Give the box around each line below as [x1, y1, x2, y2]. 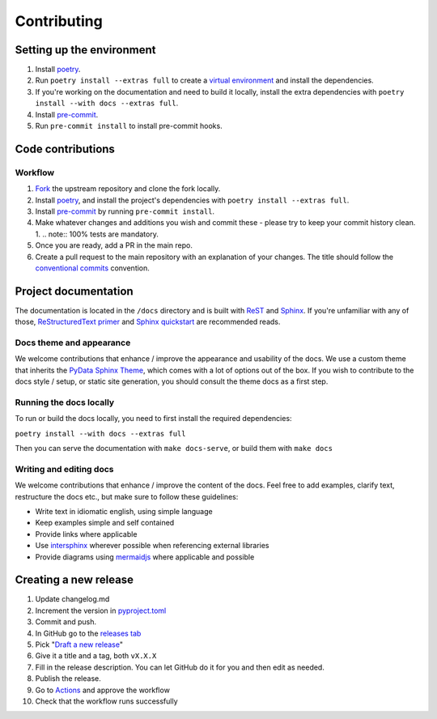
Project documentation [15, 284, 134, 298]
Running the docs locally [15, 397, 115, 408]
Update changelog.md [35, 594, 110, 604]
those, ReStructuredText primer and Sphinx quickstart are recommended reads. [15, 317, 281, 327]
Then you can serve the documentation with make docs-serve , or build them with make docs [15, 444, 333, 453]
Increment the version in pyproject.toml [35, 606, 167, 615]
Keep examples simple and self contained [35, 518, 175, 528]
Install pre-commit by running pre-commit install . [35, 206, 214, 216]
